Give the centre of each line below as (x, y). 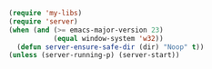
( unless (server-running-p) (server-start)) (94, 55)
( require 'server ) (43, 21)
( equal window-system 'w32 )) (109, 38)
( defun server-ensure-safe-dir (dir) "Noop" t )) (111, 47)
